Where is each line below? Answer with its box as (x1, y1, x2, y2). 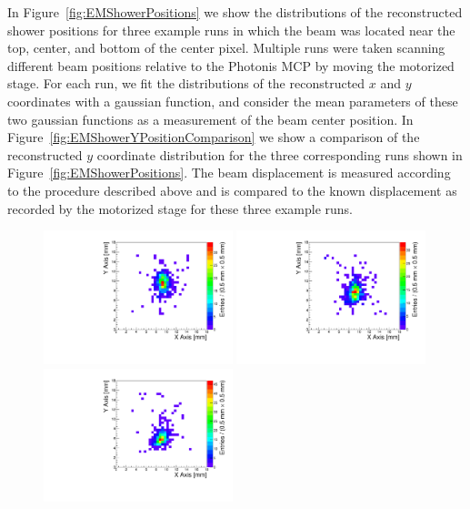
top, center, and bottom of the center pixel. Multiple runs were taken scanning (7, 38, 445, 57)
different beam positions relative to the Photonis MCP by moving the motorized (7, 56, 455, 75)
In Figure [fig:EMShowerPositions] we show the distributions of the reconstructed (7, 3, 463, 21)
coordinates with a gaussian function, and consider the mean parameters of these (7, 91, 458, 110)
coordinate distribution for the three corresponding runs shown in (96, 145, 463, 164)
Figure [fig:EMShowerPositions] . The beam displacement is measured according (7, 163, 451, 182)
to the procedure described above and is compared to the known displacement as (7, 180, 457, 199)
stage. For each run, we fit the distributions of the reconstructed (7, 74, 365, 93)
